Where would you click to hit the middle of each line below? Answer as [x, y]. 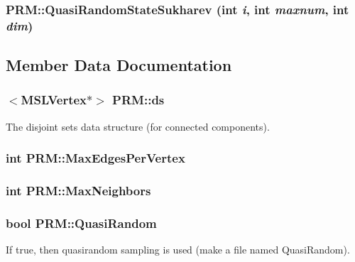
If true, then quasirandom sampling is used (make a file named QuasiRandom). [178, 250]
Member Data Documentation [119, 65]
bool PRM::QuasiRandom [81, 223]
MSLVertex [54, 100]
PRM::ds [138, 100]
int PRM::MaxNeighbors [78, 191]
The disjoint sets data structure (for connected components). [138, 126]
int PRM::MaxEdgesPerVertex [95, 158]
